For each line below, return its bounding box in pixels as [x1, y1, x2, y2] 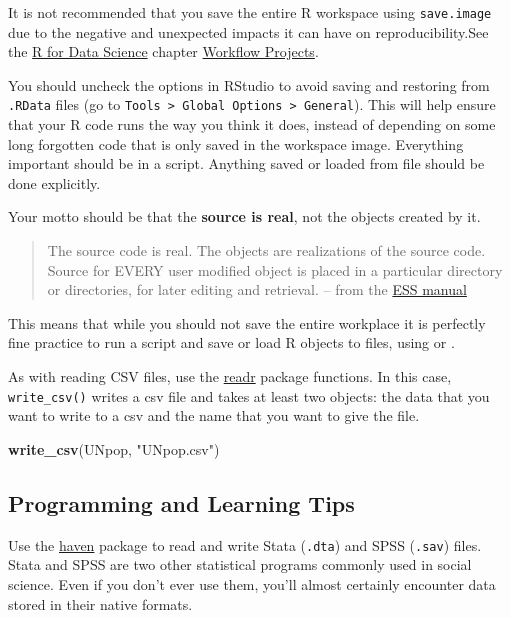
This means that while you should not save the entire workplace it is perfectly [8, 312, 486, 333]
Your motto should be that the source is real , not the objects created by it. [8, 206, 481, 227]
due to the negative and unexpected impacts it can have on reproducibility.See [8, 21, 489, 42]
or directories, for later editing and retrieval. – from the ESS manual [47, 279, 467, 300]
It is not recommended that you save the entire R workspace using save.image [8, 2, 492, 22]
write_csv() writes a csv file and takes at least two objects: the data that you [8, 385, 490, 406]
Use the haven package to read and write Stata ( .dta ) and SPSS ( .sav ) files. [8, 534, 482, 555]
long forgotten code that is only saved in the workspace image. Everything [8, 133, 464, 154]
